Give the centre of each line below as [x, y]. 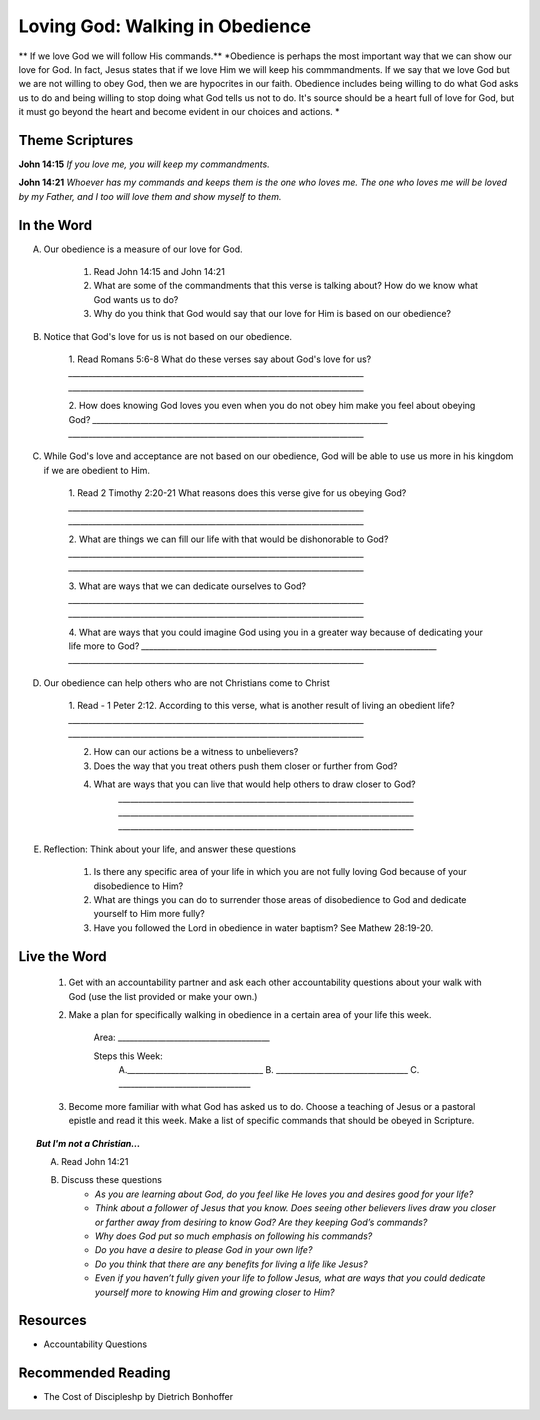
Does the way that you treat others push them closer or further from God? [246, 766]
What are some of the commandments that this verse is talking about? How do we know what [286, 286]
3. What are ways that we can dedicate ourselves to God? [187, 586]
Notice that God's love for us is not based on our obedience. [168, 336]
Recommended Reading [94, 1373]
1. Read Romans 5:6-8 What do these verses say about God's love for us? [220, 359]
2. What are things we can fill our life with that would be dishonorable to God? [228, 539]
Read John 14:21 [95, 1162]
